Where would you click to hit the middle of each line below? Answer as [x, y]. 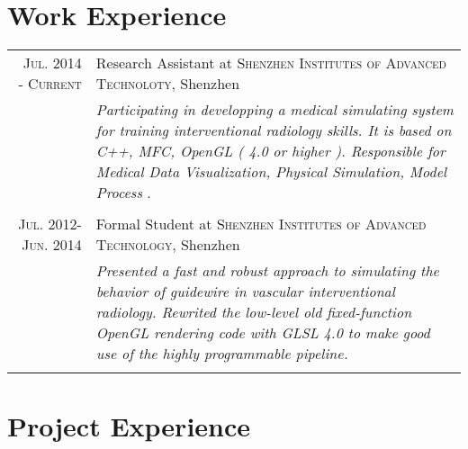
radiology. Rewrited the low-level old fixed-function [254, 312]
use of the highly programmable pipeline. [222, 354]
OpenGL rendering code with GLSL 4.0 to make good [263, 333]
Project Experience [129, 426]
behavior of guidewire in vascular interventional [245, 292]
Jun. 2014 [52, 245]
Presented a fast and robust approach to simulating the [267, 271]
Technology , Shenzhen [168, 245]
